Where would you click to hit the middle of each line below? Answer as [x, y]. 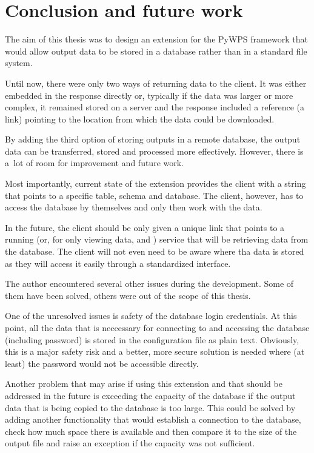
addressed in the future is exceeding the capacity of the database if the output [150, 395]
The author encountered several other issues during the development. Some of [149, 284]
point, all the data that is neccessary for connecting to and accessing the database [157, 327]
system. [19, 63]
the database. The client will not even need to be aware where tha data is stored [155, 251]
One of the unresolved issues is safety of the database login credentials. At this [151, 316]
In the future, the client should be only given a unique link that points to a [145, 227]
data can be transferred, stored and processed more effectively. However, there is [154, 151]
